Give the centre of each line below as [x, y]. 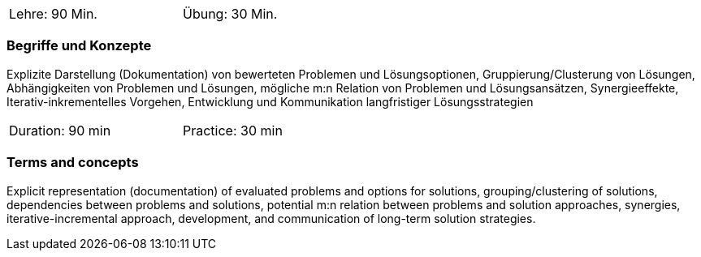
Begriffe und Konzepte [79, 46]
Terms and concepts [73, 163]
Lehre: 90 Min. [53, 14]
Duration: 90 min [60, 130]
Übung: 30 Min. [230, 14]
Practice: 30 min [233, 130]
